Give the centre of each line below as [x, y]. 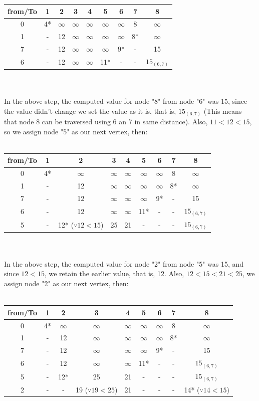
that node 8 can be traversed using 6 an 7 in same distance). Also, [106, 122]
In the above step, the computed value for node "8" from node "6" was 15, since [126, 101]
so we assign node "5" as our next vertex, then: [76, 131]
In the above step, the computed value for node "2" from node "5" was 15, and [124, 263]
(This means [223, 111]
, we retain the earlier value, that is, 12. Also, [114, 273]
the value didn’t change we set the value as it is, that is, [90, 111]
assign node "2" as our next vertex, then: [66, 283]
